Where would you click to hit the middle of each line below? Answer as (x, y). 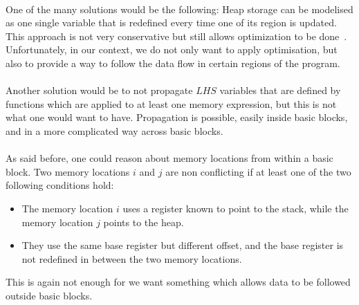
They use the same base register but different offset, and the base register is (183, 245)
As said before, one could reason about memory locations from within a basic (169, 158)
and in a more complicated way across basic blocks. (114, 130)
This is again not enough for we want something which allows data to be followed (178, 282)
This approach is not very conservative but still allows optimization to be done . (176, 36)
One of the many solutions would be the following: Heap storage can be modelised (179, 9)
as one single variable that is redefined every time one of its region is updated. (171, 22)
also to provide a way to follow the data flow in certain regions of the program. (173, 63)
